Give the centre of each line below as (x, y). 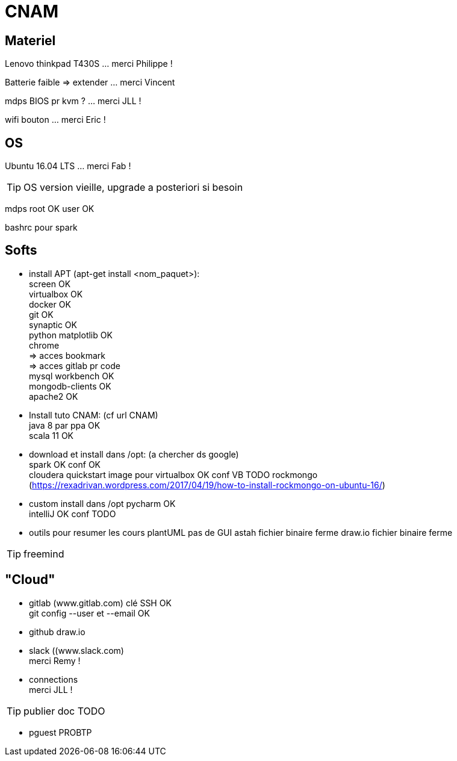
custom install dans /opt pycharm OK (102, 503)
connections (54, 679)
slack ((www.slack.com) (76, 650)
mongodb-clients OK (70, 386)
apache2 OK (54, 396)
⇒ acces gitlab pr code (75, 365)
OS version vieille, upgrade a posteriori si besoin (133, 188)
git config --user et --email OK (89, 613)
